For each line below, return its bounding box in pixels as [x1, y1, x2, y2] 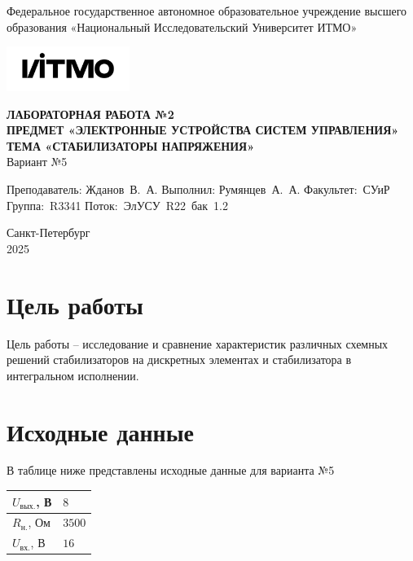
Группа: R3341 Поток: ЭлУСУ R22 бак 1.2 [7, 196, 228, 213]
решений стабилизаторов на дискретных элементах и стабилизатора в [7, 351, 352, 368]
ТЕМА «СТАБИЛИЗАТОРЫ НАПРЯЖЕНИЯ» [7, 137, 255, 154]
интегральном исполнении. [7, 366, 139, 383]
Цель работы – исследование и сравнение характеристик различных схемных [7, 335, 389, 352]
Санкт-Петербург [7, 224, 90, 241]
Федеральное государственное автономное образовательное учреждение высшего [7, 2, 407, 19]
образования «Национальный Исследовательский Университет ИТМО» [7, 18, 358, 35]
